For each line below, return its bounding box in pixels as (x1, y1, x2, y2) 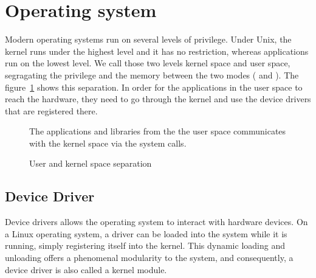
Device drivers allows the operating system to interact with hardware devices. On (5, 215, 308, 228)
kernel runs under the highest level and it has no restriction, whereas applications (5, 44, 309, 57)
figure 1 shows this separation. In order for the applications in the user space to (5, 80, 303, 93)
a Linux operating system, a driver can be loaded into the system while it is (5, 227, 287, 240)
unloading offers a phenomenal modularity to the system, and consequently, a (5, 251, 294, 264)
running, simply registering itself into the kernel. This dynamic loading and (5, 239, 285, 252)
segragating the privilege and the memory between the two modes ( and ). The (5, 68, 299, 81)
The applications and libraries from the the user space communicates (29, 125, 286, 137)
